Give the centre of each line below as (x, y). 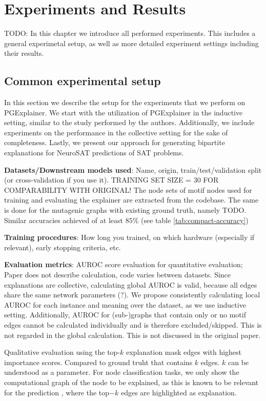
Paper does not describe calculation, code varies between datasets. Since (118, 275)
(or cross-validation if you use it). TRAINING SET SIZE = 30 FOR (111, 180)
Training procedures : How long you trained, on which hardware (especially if (129, 237)
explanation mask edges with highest (184, 352)
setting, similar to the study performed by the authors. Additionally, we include (129, 122)
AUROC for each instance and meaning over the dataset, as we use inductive (125, 304)
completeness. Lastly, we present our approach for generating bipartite (115, 142)
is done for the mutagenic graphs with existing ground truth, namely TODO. (125, 210)
